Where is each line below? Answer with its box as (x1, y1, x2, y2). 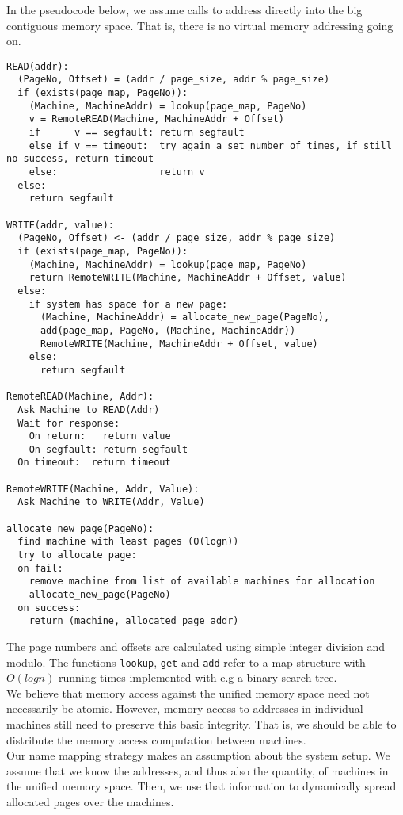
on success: (17, 602, 81, 614)
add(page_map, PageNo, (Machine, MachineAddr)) (40, 324, 296, 336)
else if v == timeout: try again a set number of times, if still (29, 140, 392, 151)
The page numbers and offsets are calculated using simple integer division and (6, 638, 386, 654)
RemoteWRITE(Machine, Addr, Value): (6, 483, 200, 495)
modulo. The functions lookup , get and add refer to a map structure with (6, 653, 366, 670)
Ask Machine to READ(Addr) (17, 404, 160, 415)
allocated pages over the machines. (6, 794, 174, 809)
